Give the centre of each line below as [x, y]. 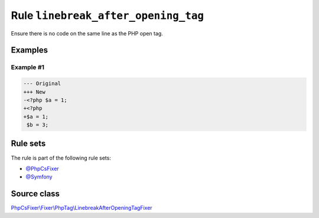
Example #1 [27, 67]
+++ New [34, 92]
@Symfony [39, 177]
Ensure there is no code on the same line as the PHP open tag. [87, 33]
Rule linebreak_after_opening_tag [107, 15]
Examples [30, 50]
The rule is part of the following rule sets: [61, 158]
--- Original [42, 84]
